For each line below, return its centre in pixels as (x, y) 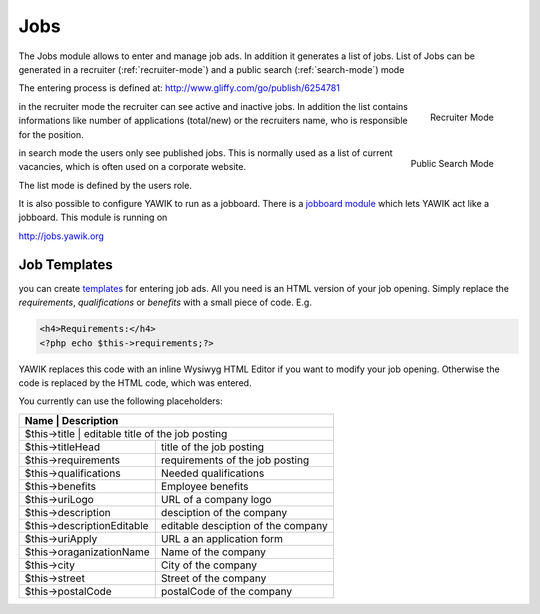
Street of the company (213, 578)
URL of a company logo (216, 499)
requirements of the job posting (235, 460)
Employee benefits (204, 486)
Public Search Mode (452, 163)
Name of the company (213, 552)
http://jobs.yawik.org (61, 236)
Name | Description (71, 420)
